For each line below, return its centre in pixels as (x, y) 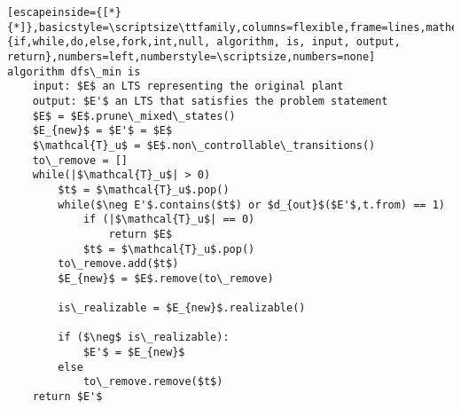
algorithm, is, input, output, (309, 42)
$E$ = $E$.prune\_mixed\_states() (134, 116)
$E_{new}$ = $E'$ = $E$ (102, 131)
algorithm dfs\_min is (74, 71)
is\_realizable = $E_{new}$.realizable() (182, 308)
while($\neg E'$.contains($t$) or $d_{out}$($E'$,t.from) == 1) (251, 204)
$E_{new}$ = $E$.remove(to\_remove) (166, 278)
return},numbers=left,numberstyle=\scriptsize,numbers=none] (191, 56)
